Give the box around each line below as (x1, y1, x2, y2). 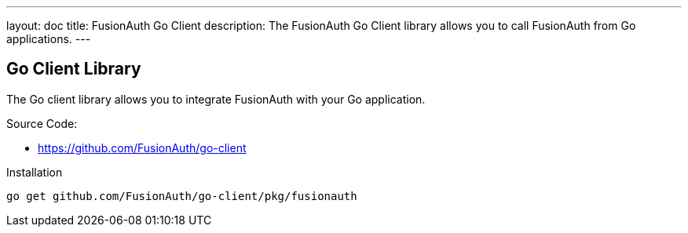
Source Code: (6, 116, 78, 130)
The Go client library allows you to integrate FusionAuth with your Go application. (6, 92, 426, 106)
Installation (6, 165, 63, 179)
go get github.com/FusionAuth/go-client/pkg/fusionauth (6, 189, 357, 202)
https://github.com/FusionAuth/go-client (38, 140, 247, 155)
